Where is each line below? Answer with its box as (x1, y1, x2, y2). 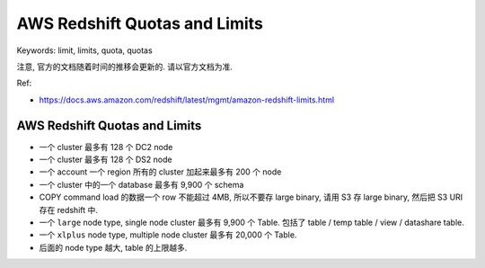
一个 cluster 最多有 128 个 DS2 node (39, 154, 172, 165)
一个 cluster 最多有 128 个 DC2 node (39, 141, 173, 152)
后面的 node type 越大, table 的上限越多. (39, 242, 188, 253)
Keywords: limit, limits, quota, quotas (16, 45, 153, 56)
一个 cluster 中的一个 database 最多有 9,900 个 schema (39, 179, 244, 190)
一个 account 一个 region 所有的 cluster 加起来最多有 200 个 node (39, 166, 282, 177)
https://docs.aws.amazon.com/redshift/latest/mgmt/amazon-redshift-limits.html (39, 94, 335, 105)
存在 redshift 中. (39, 204, 99, 215)
